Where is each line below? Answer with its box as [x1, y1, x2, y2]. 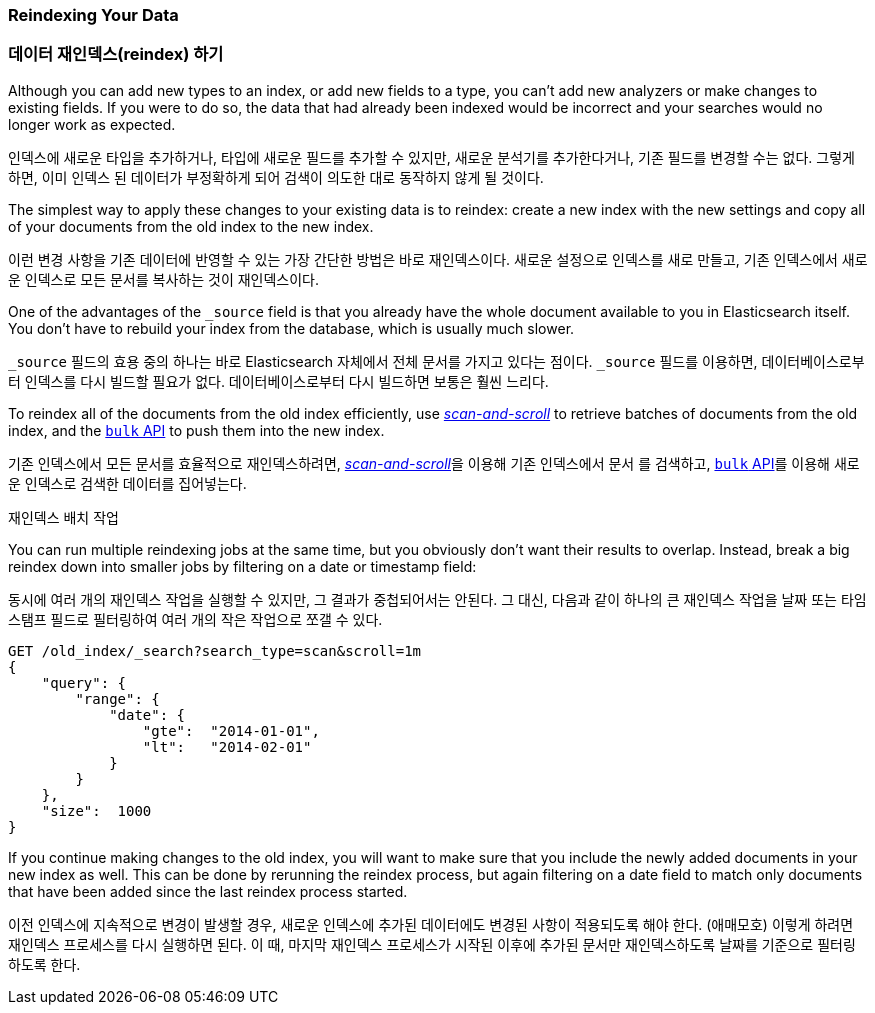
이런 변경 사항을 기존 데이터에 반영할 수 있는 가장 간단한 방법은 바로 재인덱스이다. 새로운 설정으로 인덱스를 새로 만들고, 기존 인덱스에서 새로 [8, 250, 868, 268]
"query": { [41, 674, 127, 691]
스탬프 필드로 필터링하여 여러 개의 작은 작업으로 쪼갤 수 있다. [8, 610, 383, 628]
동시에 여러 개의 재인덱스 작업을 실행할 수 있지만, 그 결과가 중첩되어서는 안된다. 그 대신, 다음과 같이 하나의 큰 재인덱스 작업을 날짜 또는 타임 [8, 590, 867, 608]
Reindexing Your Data [8, 5, 179, 25]
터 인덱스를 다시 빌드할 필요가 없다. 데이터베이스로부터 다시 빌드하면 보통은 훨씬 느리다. [8, 372, 549, 390]
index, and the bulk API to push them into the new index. [8, 421, 385, 439]
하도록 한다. [8, 955, 81, 973]
